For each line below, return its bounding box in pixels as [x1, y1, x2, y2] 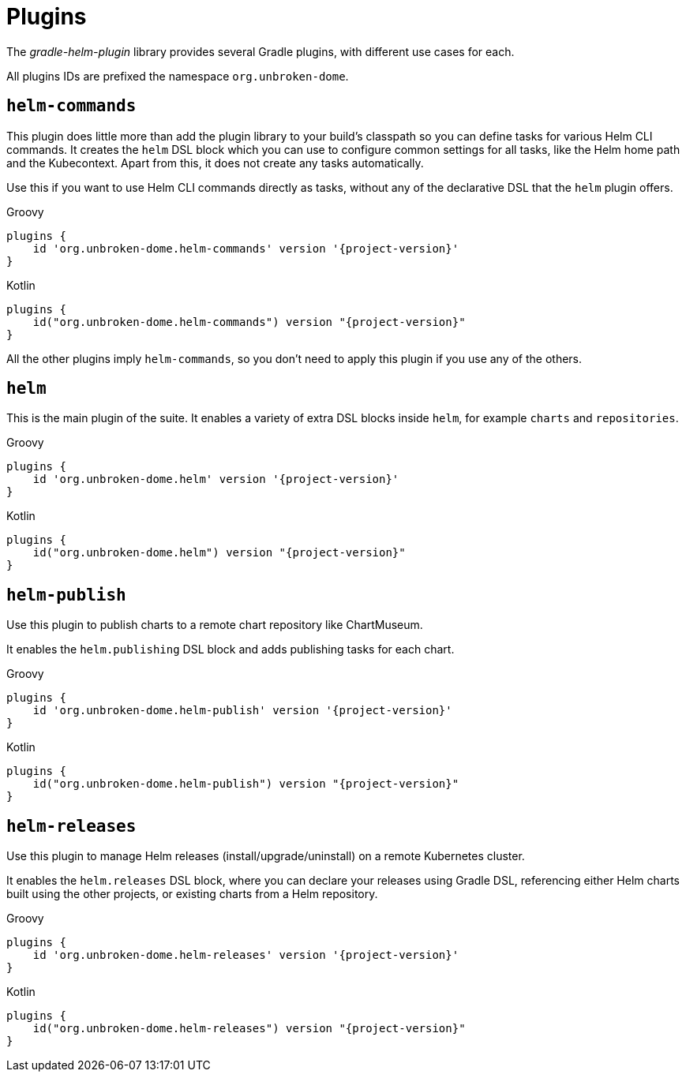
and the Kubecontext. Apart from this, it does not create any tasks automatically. [6, 155, 424, 170]
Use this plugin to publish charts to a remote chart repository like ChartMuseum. [6, 618, 423, 632]
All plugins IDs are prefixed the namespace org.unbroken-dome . [6, 69, 349, 83]
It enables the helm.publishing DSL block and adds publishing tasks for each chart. [6, 642, 455, 657]
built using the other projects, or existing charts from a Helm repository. [6, 887, 378, 901]
